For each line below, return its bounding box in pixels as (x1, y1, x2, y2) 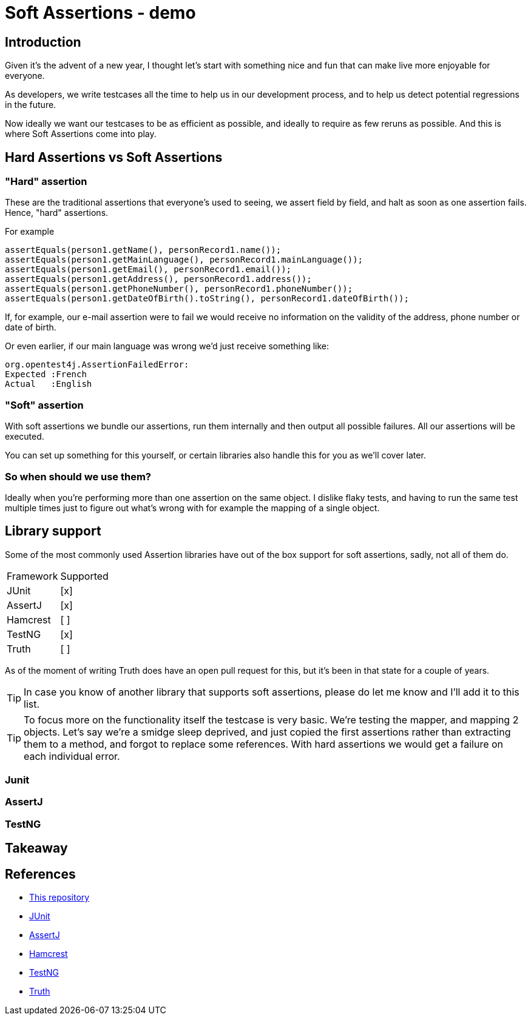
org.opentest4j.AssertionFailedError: (5, 360, 189, 370)
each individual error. (24, 750, 120, 762)
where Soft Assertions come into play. (5, 129, 157, 139)
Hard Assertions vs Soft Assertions (5, 149, 223, 165)
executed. (5, 431, 44, 442)
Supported (60, 569, 109, 582)
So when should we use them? (5, 470, 152, 483)
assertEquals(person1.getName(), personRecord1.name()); (5, 245, 282, 255)
